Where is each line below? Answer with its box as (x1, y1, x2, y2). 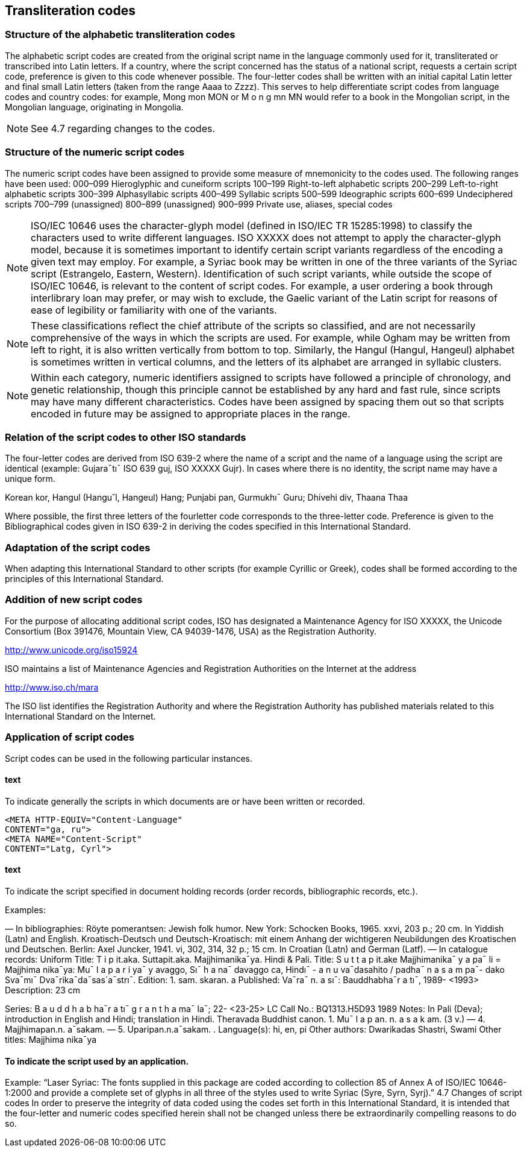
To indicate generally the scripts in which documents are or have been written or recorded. (5, 796, 366, 806)
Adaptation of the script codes (5, 541, 151, 554)
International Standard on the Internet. (5, 711, 156, 721)
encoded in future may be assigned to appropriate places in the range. (31, 407, 351, 420)
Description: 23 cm (5, 984, 81, 995)
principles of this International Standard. (5, 574, 164, 584)
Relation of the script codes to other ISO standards (5, 431, 246, 443)
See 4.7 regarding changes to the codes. (31, 122, 216, 135)
